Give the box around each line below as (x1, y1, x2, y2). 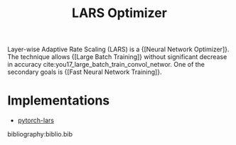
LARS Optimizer (72, 5, 167, 21)
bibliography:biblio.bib (7, 130, 73, 139)
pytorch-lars (17, 116, 55, 125)
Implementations (7, 92, 110, 109)
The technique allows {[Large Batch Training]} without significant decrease (7, 53, 227, 61)
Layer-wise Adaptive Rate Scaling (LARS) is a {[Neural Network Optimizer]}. (7, 45, 230, 54)
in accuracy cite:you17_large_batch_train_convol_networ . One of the (7, 60, 205, 69)
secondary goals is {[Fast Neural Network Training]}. (7, 68, 162, 76)
